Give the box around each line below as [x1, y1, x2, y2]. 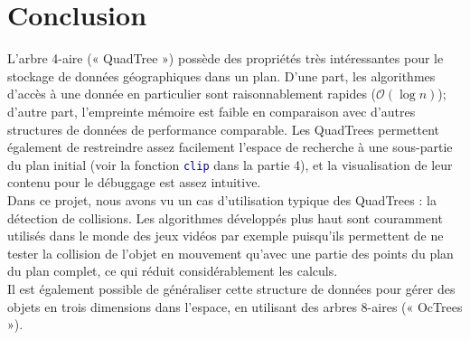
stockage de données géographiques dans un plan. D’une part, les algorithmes [7, 66, 436, 85]
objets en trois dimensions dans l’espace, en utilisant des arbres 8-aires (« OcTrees [7, 297, 463, 316]
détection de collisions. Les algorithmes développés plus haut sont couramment [7, 208, 443, 227]
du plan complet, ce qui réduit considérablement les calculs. [7, 261, 338, 280]
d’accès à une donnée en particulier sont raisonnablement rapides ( [7, 84, 377, 103]
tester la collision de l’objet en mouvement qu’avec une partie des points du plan [7, 243, 454, 262]
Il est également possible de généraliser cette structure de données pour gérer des [7, 279, 456, 297]
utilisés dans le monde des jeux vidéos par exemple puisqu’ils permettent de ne [7, 226, 444, 245]
